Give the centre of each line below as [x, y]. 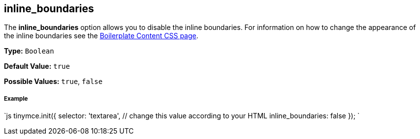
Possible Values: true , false [53, 82]
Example [16, 98]
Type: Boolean [29, 51]
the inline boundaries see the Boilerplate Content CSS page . [101, 36]
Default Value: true [37, 66]
